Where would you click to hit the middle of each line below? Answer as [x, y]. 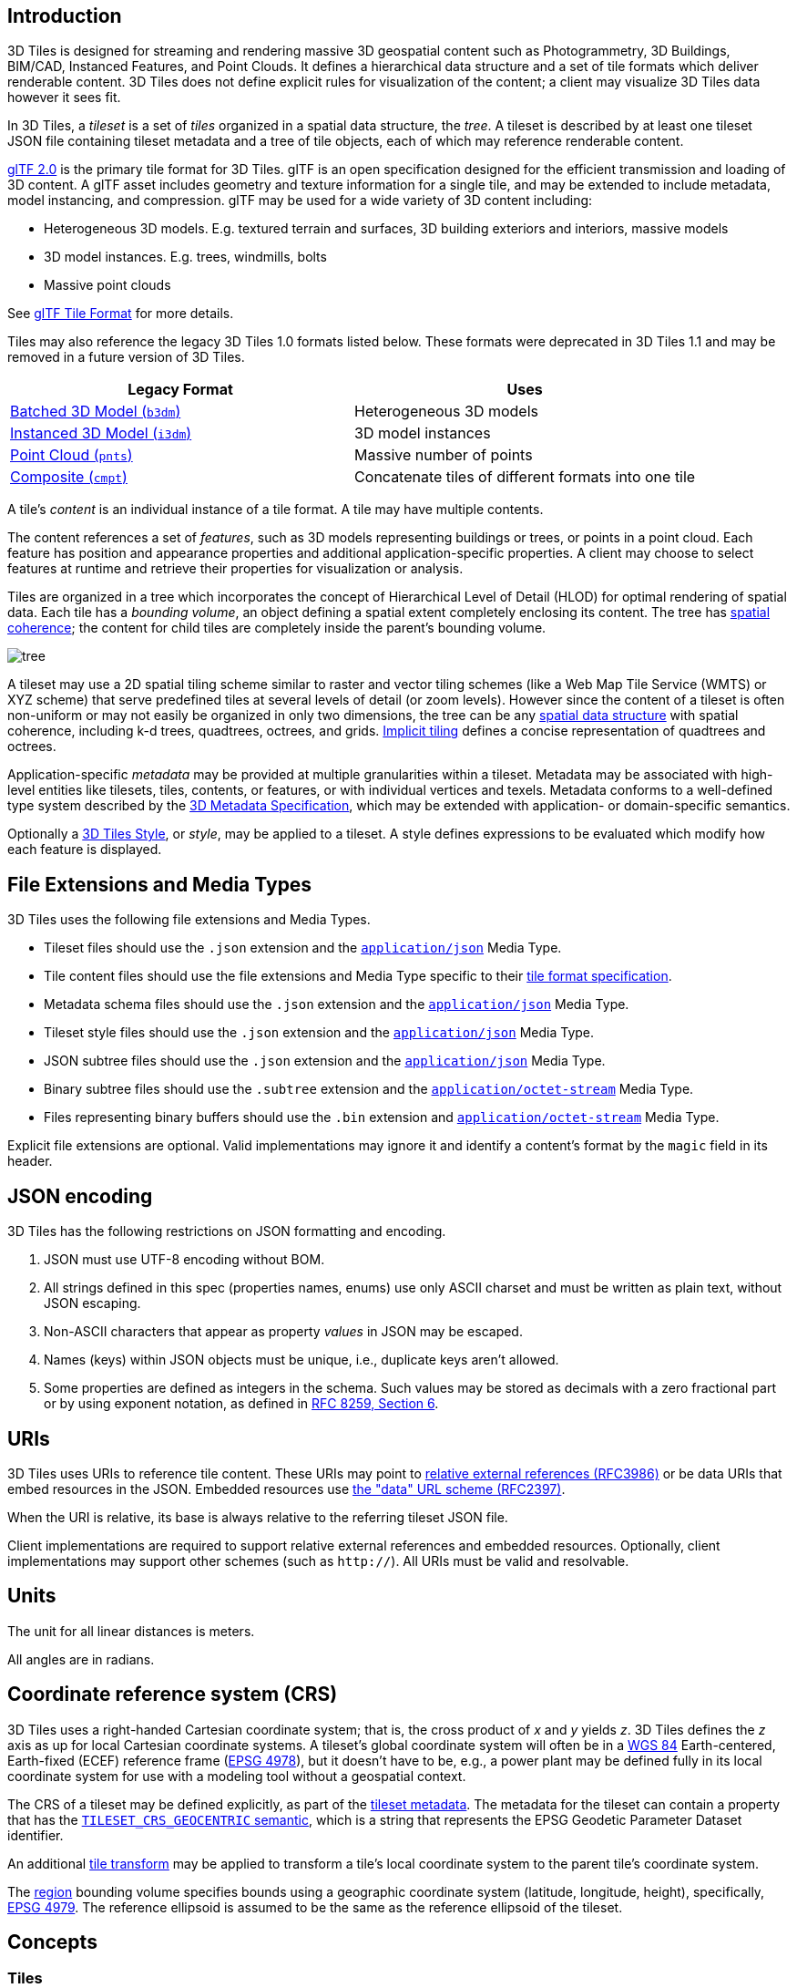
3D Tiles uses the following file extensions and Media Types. [189, 920]
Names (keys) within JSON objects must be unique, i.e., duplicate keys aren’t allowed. [301, 1360]
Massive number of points [444, 455]
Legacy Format [180, 390]
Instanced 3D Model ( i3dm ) [101, 433]
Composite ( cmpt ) [69, 477]
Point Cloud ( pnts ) [72, 455]
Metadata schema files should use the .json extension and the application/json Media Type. [337, 1004]
